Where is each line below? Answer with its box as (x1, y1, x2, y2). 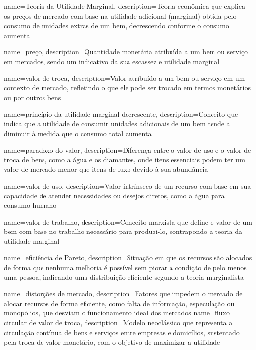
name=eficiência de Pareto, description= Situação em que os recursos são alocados (4, 252, 252, 263)
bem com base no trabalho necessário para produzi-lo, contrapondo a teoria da (4, 226, 242, 236)
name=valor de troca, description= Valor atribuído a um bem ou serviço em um (4, 73, 245, 83)
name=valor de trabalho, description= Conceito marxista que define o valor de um (4, 216, 253, 227)
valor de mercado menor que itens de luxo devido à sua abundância (4, 164, 208, 174)
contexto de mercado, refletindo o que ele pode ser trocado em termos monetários (4, 82, 251, 93)
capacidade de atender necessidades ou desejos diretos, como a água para (4, 190, 225, 200)
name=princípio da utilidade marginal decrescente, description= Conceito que (4, 109, 238, 119)
